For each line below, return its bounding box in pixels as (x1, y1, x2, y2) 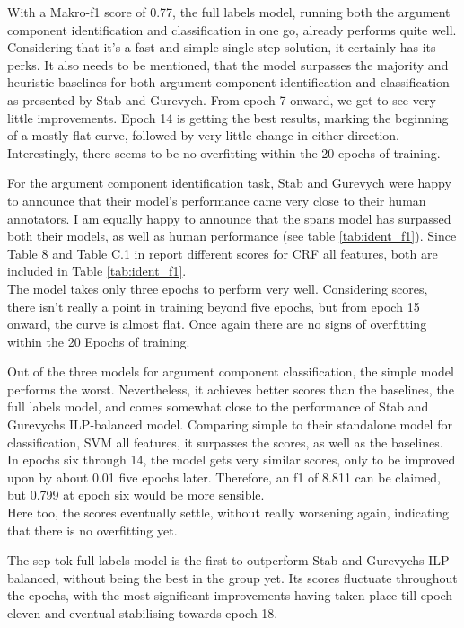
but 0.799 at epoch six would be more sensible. (7, 485, 265, 504)
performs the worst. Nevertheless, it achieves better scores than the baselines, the (7, 379, 454, 398)
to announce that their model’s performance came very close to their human (7, 190, 426, 209)
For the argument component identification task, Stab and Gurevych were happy (7, 173, 451, 192)
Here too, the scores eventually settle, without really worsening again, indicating (7, 503, 450, 522)
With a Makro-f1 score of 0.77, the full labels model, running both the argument (7, 3, 451, 21)
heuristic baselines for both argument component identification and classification (7, 73, 450, 92)
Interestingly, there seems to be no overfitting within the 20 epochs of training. (7, 143, 441, 162)
